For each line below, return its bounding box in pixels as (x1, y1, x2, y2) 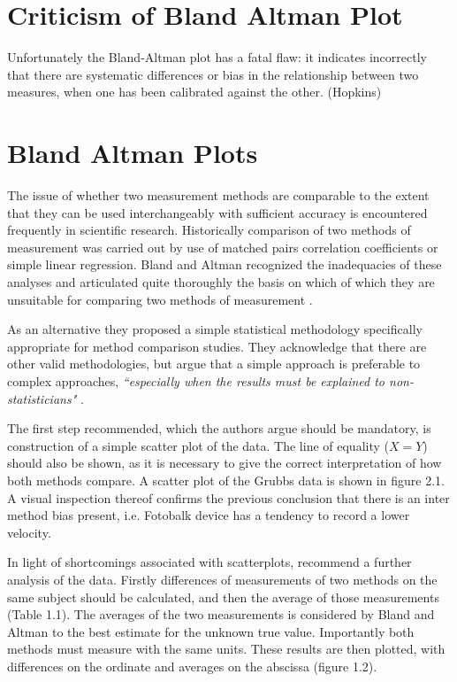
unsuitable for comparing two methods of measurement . (7, 290, 313, 308)
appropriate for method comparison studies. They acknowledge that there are (7, 337, 427, 355)
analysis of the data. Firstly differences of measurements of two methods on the (7, 570, 438, 588)
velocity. (7, 523, 51, 541)
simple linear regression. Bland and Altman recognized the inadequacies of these (7, 255, 442, 274)
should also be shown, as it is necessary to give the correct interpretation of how (7, 453, 442, 472)
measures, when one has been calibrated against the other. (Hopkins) (7, 82, 382, 101)
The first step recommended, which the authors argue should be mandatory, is (7, 419, 431, 438)
